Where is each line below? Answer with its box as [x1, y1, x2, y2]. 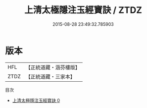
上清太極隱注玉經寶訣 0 [12, 97, 60, 103]
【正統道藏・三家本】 [25, 73, 76, 80]
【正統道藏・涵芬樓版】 [25, 64, 81, 71]
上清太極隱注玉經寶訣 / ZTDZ [24, 4, 143, 16]
